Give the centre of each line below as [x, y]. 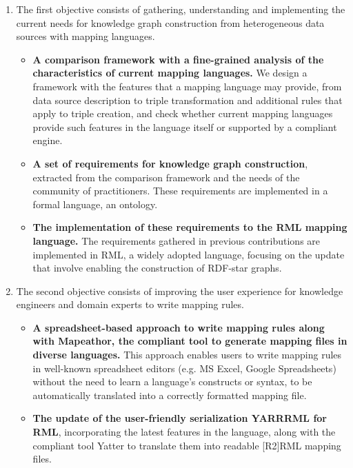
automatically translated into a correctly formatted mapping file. [170, 395]
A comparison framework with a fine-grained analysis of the [178, 59]
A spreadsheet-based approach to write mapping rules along [179, 327]
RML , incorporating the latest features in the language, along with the [184, 432]
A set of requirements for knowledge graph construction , [170, 163]
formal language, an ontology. [95, 204]
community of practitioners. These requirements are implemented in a [180, 191]
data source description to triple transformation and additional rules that [188, 100]
